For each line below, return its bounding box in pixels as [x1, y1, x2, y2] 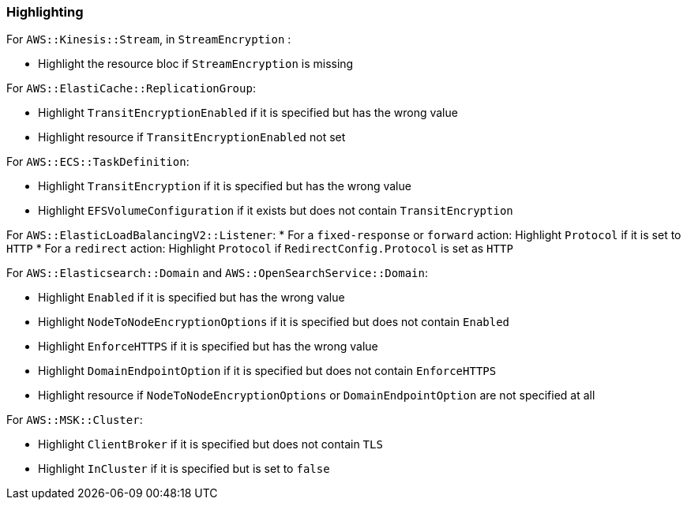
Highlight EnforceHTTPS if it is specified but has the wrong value [38, 339, 378, 354]
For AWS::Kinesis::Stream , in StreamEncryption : [6, 32, 291, 47]
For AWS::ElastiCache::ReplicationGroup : [6, 81, 256, 96]
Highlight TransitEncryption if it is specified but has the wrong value [38, 179, 411, 193]
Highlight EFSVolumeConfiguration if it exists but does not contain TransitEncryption [38, 204, 513, 218]
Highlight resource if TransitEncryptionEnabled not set [38, 130, 346, 144]
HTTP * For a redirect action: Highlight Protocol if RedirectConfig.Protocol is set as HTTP [6, 242, 513, 256]
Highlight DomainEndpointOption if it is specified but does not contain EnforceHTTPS [38, 364, 497, 378]
